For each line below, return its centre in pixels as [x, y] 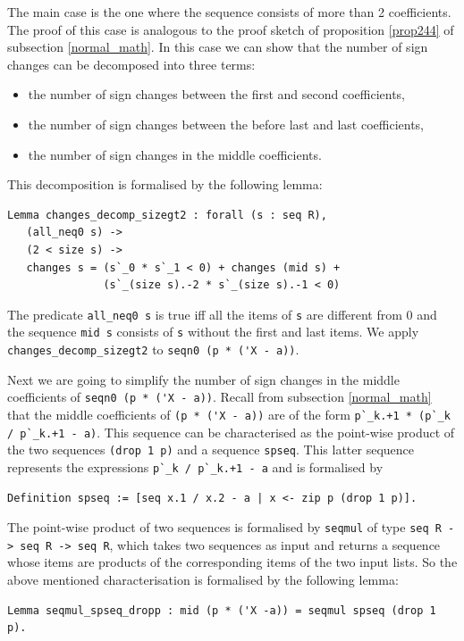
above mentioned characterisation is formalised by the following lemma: [203, 580]
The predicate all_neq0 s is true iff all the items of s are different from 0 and [222, 314]
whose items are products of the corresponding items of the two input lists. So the [232, 562]
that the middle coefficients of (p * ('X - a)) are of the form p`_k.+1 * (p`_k [229, 414]
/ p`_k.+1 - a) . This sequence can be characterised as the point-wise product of [231, 432]
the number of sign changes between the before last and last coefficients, [226, 124]
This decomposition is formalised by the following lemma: [165, 184]
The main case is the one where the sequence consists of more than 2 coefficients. [229, 12]
